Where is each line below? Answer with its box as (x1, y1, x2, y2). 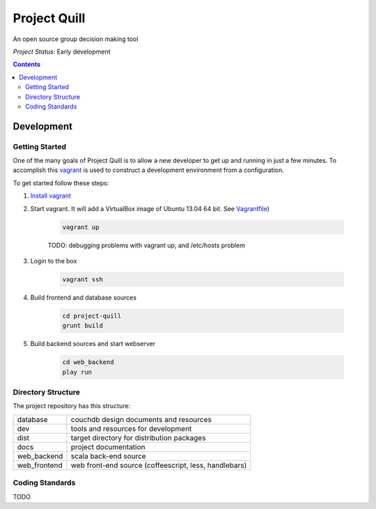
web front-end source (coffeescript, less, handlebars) (70, 460, 247, 470)
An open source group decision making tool (13, 35, 139, 43)
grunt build (62, 322, 104, 330)
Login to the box (30, 256, 77, 265)
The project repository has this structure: (13, 402, 131, 410)
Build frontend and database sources (30, 293, 137, 302)
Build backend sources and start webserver (30, 340, 156, 348)
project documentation (70, 442, 146, 452)
